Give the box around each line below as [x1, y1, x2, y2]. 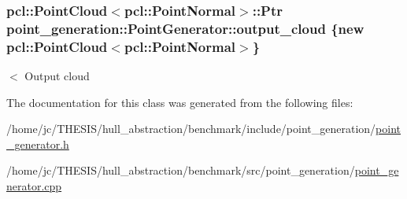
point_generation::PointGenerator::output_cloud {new [6, 18, 364, 38]
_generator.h [6, 135, 69, 152]
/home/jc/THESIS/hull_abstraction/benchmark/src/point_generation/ [6, 162, 355, 179]
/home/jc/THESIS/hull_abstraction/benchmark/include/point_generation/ [6, 120, 376, 137]
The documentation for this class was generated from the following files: [6, 94, 353, 110]
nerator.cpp [6, 178, 62, 194]
